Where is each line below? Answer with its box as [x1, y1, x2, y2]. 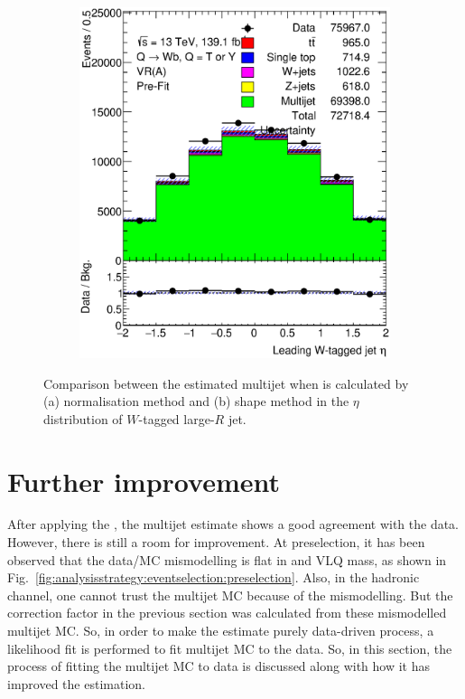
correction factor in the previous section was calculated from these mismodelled [7, 603, 447, 622]
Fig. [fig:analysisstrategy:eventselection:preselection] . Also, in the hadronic [7, 568, 420, 587]
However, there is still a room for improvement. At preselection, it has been [7, 533, 425, 552]
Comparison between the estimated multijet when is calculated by [43, 373, 409, 392]
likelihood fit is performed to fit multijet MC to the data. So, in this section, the [7, 638, 452, 657]
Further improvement [7, 462, 280, 499]
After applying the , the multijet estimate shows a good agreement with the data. [7, 515, 460, 534]
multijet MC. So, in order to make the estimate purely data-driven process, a [7, 621, 434, 639]
